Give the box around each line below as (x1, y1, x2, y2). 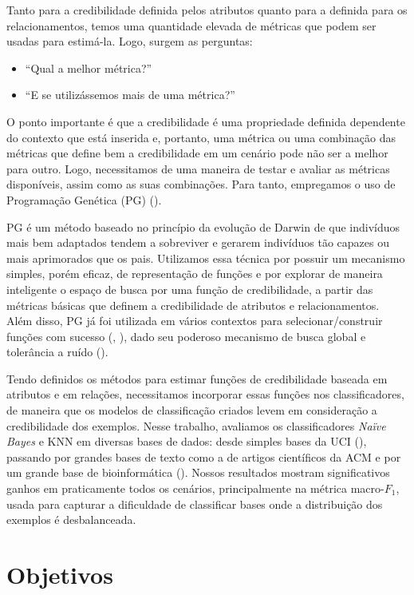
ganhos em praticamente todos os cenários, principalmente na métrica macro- (6, 480, 384, 497)
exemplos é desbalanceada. (6, 511, 136, 528)
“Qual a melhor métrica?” (25, 59, 152, 76)
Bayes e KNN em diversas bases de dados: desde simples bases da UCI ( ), (6, 433, 367, 450)
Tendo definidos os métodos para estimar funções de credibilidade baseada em (6, 370, 388, 387)
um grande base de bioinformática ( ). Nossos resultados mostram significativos (6, 464, 390, 481)
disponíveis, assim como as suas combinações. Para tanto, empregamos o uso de (6, 176, 396, 192)
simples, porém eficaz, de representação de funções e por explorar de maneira (6, 265, 383, 282)
